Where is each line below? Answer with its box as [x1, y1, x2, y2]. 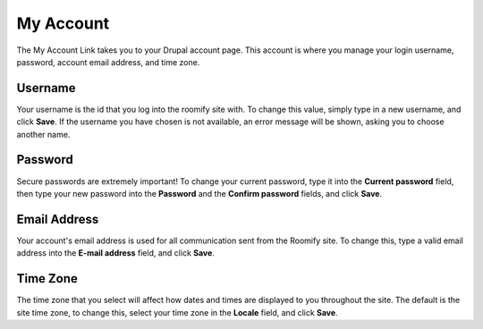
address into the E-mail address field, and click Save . [16, 248, 215, 258]
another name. [16, 129, 71, 139]
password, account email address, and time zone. [16, 56, 200, 67]
